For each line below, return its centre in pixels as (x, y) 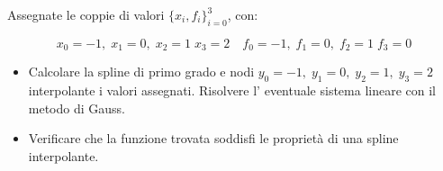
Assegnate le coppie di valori (86, 14)
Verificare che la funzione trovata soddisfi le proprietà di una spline (213, 138)
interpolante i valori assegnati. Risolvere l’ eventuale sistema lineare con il (232, 90)
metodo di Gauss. (77, 108)
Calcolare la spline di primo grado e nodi (141, 72)
